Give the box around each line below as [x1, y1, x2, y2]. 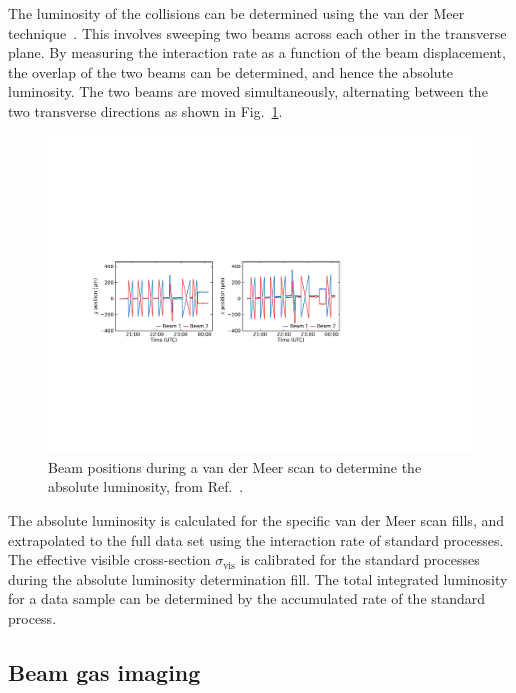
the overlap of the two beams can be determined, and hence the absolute [8, 61, 454, 82]
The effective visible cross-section [8, 549, 211, 570]
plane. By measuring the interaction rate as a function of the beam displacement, [8, 42, 506, 63]
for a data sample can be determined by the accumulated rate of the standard [8, 588, 486, 609]
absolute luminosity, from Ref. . [48, 476, 244, 497]
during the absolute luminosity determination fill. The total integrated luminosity [8, 568, 508, 589]
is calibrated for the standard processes [240, 549, 480, 570]
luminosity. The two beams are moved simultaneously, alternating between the [8, 81, 488, 102]
